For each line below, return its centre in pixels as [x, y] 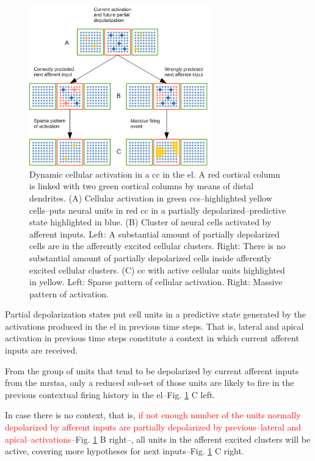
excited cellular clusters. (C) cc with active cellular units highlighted [157, 270]
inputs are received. [42, 350]
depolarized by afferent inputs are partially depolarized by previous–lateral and [153, 427]
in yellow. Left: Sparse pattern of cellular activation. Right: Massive [156, 282]
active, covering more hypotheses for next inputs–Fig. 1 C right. [125, 451]
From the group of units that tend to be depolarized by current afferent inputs [152, 370]
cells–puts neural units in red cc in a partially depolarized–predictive [158, 210]
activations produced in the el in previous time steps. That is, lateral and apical [154, 326]
